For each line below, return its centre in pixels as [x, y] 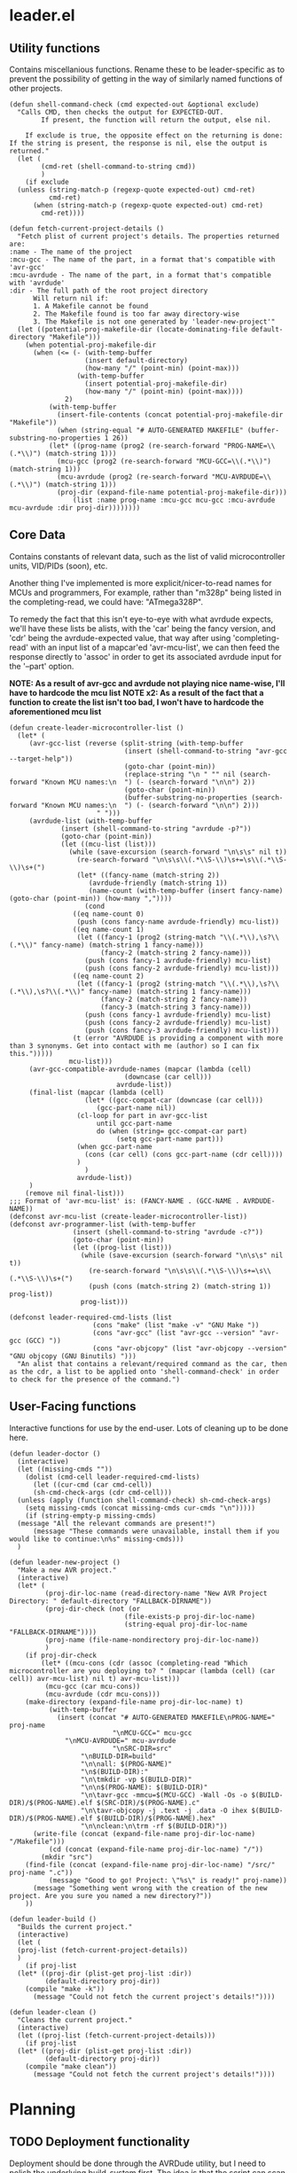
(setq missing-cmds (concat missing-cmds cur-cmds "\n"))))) [140, 1508]
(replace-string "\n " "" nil [180, 774]
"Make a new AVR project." [67, 1570]
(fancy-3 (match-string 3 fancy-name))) [176, 1007]
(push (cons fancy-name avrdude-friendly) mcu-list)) [178, 922]
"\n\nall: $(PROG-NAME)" [126, 1764]
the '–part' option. [42, 666]
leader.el [42, 16]
